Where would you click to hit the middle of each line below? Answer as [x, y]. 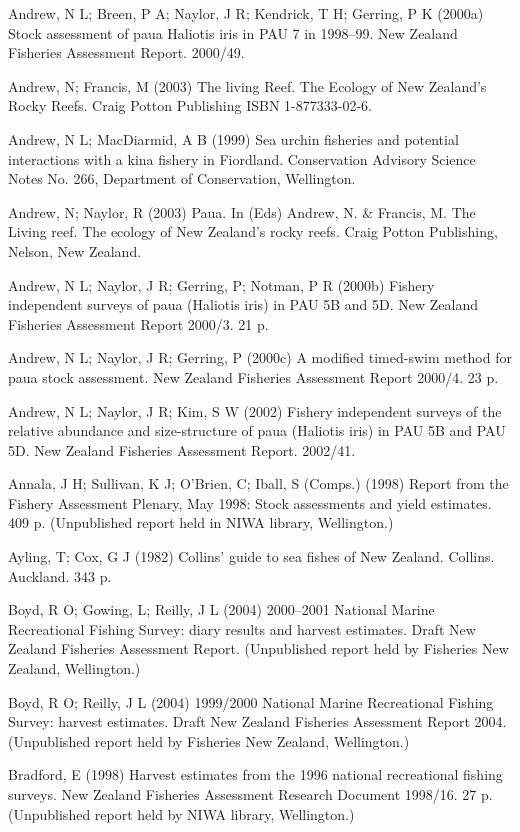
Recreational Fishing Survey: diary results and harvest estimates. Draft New [242, 628]
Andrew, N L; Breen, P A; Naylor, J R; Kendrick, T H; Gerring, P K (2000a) [246, 13]
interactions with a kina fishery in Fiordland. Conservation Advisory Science [242, 158]
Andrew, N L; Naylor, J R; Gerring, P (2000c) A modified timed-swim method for [260, 357]
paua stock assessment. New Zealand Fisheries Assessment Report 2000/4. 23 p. [253, 376]
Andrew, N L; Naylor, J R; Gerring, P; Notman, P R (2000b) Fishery [221, 284]
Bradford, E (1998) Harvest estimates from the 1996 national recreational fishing [255, 774]
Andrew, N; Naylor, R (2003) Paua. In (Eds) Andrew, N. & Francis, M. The [242, 211]
